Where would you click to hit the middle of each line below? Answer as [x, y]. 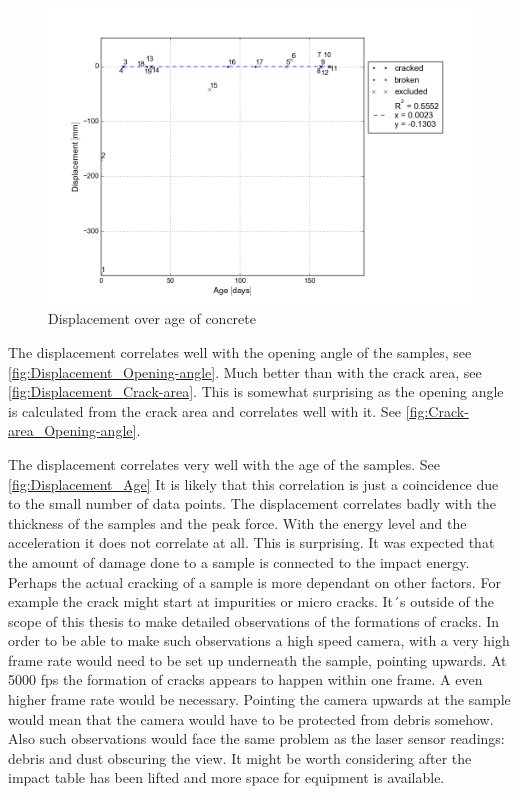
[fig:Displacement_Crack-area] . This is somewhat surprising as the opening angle [256, 391]
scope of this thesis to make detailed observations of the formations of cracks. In [254, 620]
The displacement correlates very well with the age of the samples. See [224, 463]
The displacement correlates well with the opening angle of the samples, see [240, 351]
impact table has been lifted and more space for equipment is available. [226, 777]
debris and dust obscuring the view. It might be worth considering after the [240, 757]
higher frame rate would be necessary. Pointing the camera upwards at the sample [259, 699]
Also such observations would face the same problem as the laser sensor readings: [256, 738]
